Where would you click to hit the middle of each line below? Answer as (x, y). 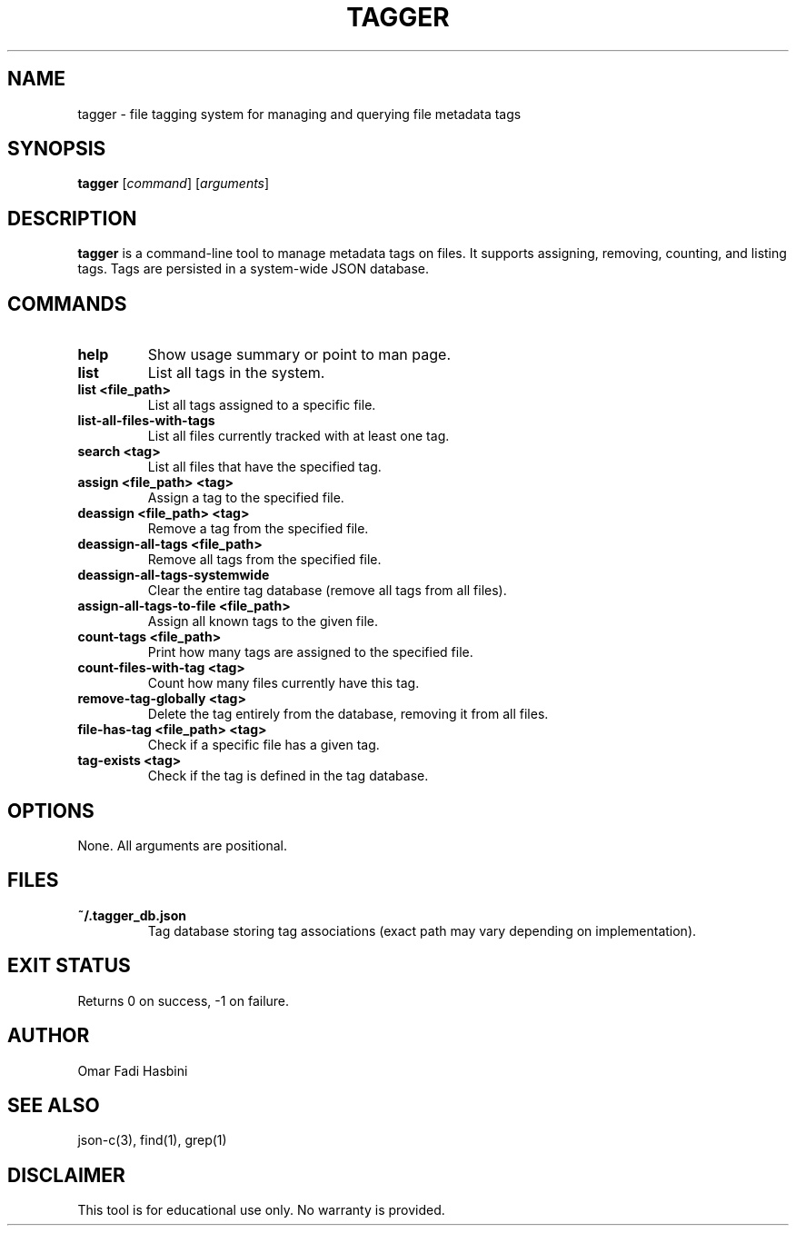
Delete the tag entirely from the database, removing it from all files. (348, 714)
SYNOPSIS (57, 149)
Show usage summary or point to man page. (299, 355)
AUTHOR (49, 1036)
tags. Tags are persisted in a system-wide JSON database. (254, 269)
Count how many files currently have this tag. (284, 683)
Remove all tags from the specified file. (264, 560)
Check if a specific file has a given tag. (264, 745)
